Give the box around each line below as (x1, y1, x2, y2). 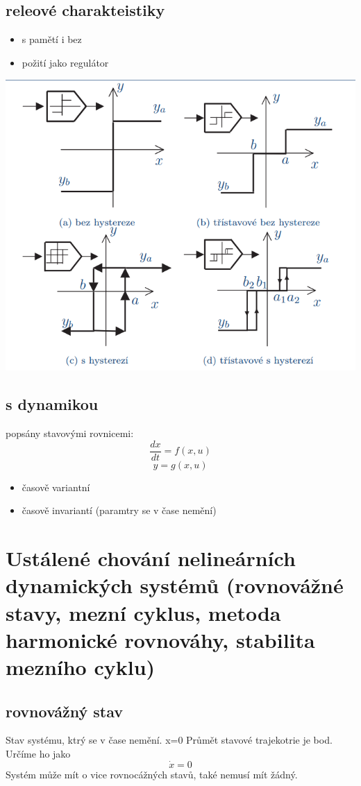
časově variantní (22, 479, 90, 494)
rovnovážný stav (6, 700, 124, 721)
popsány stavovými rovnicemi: (6, 426, 134, 441)
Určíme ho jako (6, 746, 71, 760)
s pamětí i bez (22, 32, 82, 46)
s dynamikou (6, 393, 99, 415)
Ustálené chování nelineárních (6, 544, 296, 572)
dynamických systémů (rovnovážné (6, 571, 344, 599)
